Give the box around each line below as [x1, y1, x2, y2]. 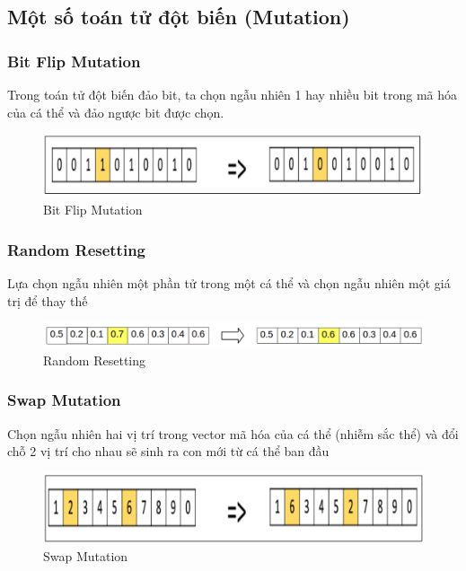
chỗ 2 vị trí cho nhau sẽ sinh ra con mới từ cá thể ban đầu [7, 442, 330, 461]
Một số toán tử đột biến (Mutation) [7, 3, 350, 31]
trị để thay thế [7, 291, 88, 310]
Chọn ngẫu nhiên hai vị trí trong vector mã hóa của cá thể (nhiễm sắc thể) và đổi [7, 424, 459, 443]
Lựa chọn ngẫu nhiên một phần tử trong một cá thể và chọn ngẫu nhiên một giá [7, 273, 451, 292]
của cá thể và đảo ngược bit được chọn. [7, 102, 224, 121]
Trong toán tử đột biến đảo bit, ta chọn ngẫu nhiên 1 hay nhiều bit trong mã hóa [7, 85, 458, 103]
